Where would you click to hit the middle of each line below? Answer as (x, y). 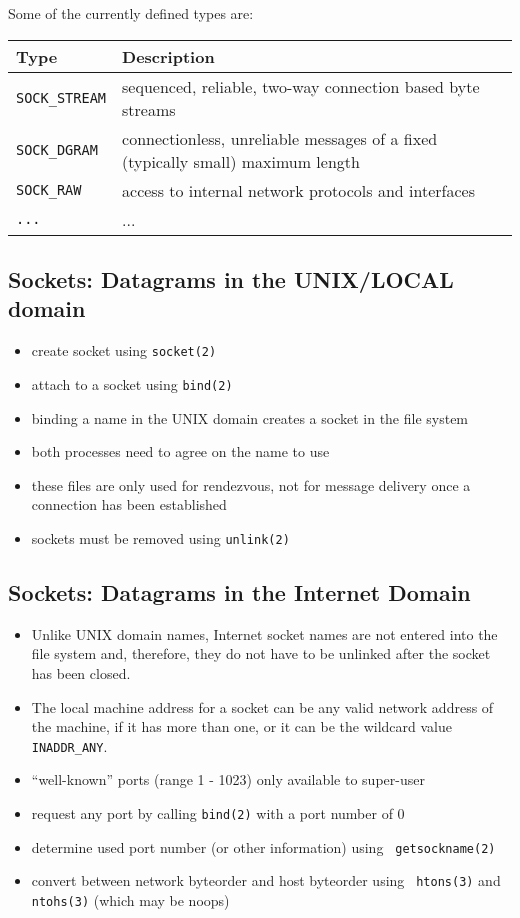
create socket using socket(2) (124, 350)
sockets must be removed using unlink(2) (160, 537)
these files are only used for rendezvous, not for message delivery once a (251, 484)
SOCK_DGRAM (57, 149)
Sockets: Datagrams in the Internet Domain (239, 591)
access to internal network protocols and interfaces (298, 190)
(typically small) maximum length (241, 161)
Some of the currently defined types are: (131, 13)
